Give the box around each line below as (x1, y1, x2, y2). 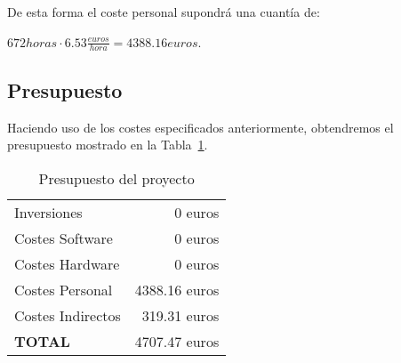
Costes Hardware (14, 253, 120, 274)
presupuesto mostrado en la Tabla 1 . (7, 135, 208, 154)
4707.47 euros (134, 330, 220, 351)
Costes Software (14, 227, 113, 248)
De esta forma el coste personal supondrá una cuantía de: (7, 3, 320, 20)
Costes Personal (14, 278, 113, 300)
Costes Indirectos (14, 304, 121, 326)
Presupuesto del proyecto (38, 167, 195, 189)
